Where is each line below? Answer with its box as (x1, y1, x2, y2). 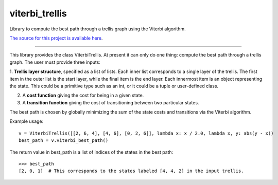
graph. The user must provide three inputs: (9, 59, 100, 65)
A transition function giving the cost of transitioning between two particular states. (22, 99, 199, 105)
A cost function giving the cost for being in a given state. (22, 92, 144, 99)
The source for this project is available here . (9, 35, 103, 41)
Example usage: (9, 118, 44, 124)
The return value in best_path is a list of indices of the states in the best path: (9, 149, 173, 155)
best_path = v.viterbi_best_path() (19, 138, 109, 143)
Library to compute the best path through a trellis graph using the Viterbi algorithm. (9, 26, 186, 32)
